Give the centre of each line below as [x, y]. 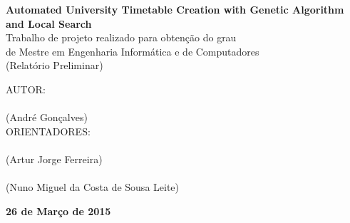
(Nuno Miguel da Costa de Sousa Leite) [93, 187]
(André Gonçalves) [47, 117]
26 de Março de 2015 [58, 211]
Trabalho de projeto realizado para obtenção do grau [121, 37]
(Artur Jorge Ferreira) [54, 159]
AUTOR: [26, 89]
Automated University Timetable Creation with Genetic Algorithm [175, 9]
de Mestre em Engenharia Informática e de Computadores [133, 51]
